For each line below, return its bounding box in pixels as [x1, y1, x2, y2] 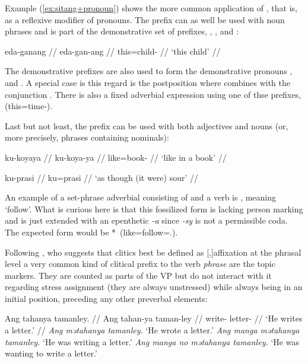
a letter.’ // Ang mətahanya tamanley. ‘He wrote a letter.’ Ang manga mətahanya [5, 324, 300, 336]
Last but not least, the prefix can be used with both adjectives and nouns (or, [5, 119, 288, 132]
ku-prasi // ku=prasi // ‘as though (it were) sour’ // [5, 171, 198, 183]
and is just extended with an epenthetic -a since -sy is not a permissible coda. [5, 214, 288, 227]
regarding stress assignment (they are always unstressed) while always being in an [5, 281, 303, 293]
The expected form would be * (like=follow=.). [5, 225, 178, 238]
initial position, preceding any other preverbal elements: [5, 292, 208, 304]
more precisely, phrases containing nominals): [5, 131, 169, 144]
